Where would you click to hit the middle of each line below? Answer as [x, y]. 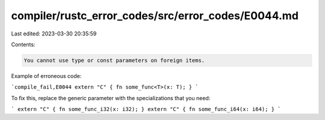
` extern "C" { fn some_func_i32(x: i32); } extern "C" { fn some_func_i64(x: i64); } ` [146, 109]
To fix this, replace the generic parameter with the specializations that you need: [111, 98]
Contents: [23, 44]
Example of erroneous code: [46, 76]
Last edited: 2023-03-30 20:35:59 [54, 34]
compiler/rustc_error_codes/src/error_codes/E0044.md [155, 16]
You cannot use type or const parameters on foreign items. [114, 60]
